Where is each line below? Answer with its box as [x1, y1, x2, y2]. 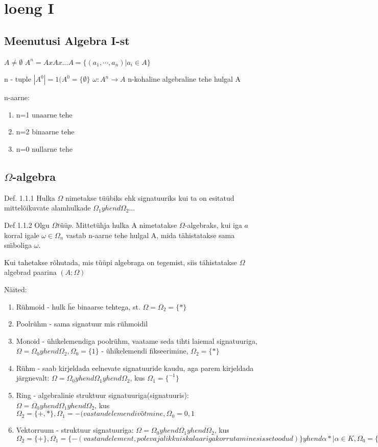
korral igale [4, 229, 39, 240]
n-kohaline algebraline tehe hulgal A [128, 74, 241, 84]
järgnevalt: [16, 372, 50, 383]
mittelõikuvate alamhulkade [4, 202, 91, 213]
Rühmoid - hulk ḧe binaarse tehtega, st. [16, 301, 140, 312]
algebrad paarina [4, 267, 57, 277]
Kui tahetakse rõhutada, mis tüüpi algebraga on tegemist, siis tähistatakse [4, 256, 238, 267]
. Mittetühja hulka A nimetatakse [72, 219, 177, 230]
